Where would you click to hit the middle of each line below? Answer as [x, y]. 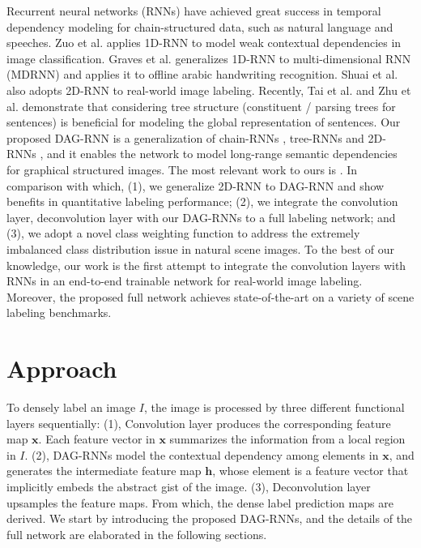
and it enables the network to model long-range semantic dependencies [222, 154]
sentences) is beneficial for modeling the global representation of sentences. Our [204, 122]
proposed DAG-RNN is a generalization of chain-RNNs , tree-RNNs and [185, 137]
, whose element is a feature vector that [310, 471]
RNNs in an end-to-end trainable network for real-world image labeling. [185, 281]
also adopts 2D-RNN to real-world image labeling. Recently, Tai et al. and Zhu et [209, 90]
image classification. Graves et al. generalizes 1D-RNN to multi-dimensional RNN [209, 58]
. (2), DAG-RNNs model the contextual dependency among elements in [202, 454]
